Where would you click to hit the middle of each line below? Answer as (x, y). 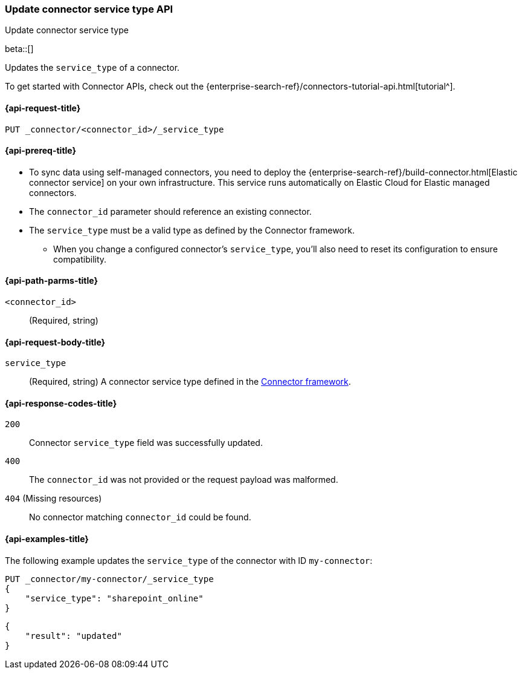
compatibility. (80, 259)
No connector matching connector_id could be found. (140, 517)
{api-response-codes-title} (61, 403)
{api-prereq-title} (41, 151)
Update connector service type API (89, 9)
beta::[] (19, 49)
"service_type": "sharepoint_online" (114, 598)
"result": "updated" (73, 636)
